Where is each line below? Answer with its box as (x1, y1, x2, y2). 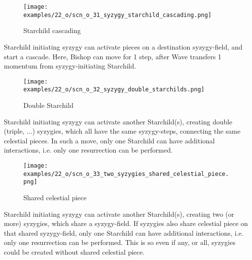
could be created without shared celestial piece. (4, 246, 145, 257)
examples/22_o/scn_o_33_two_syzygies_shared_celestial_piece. (23, 170, 229, 177)
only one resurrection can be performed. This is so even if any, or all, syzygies (4, 237, 235, 247)
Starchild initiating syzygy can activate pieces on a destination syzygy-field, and (4, 41, 243, 52)
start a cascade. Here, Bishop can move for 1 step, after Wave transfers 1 (4, 51, 221, 61)
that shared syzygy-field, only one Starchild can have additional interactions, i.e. (4, 227, 244, 238)
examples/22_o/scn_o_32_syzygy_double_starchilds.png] (23, 86, 205, 93)
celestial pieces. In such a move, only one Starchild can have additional (4, 135, 215, 145)
